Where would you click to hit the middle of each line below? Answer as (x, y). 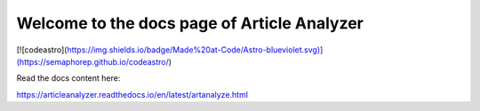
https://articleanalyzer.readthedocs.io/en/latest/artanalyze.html (132, 94)
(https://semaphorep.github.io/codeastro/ (92, 61)
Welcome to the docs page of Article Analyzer (190, 23)
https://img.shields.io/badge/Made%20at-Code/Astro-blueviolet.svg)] (195, 50)
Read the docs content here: (68, 78)
